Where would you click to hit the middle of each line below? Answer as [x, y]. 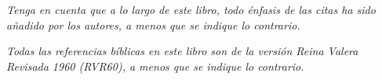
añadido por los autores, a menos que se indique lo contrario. [153, 24]
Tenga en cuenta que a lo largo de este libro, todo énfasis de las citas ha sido [191, 9]
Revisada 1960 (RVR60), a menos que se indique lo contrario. [155, 66]
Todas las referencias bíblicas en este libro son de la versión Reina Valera [182, 51]
